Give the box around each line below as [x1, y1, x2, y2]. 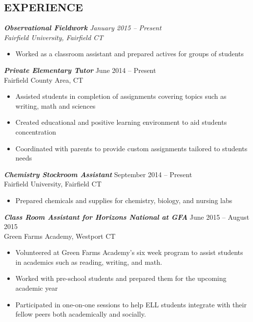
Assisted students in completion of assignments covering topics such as [15, 91, 227, 101]
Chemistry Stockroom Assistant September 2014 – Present [4, 169, 192, 179]
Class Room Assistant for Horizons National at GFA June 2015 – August [4, 211, 250, 222]
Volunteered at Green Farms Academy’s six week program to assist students [15, 247, 243, 257]
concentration [15, 126, 56, 137]
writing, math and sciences [15, 100, 96, 111]
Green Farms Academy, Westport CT [4, 230, 116, 241]
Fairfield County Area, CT [4, 74, 84, 85]
